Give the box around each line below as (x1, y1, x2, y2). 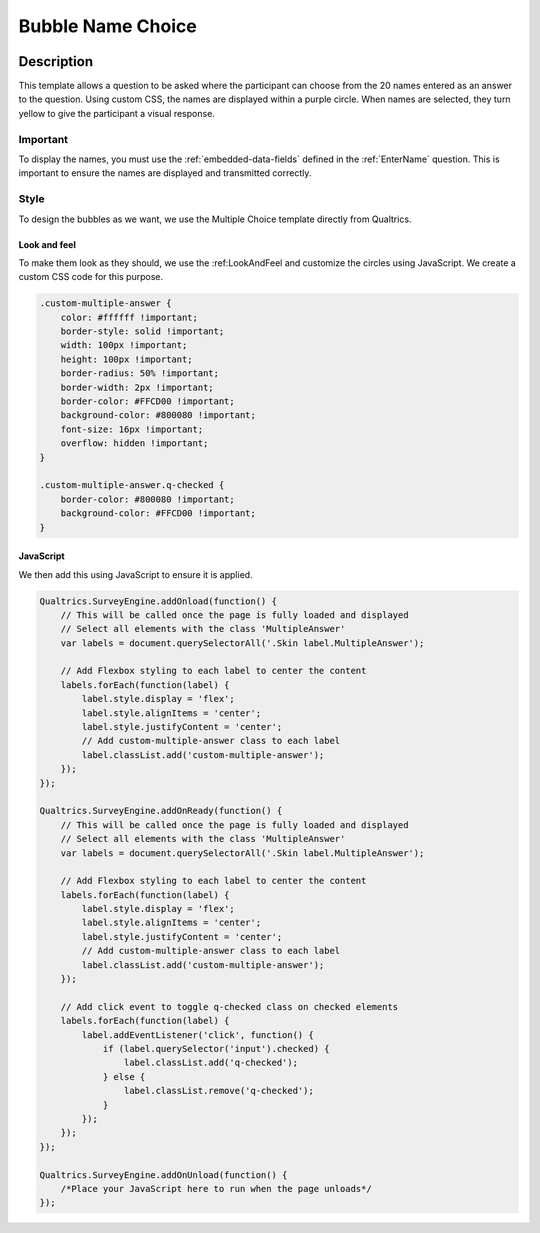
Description (18, 53, 94, 70)
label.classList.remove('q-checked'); (123, 1085, 314, 1097)
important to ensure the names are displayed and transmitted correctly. (18, 167, 312, 179)
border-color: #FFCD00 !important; (60, 396, 235, 407)
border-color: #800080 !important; (60, 493, 235, 505)
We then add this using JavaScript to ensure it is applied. (18, 568, 254, 580)
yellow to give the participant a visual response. (18, 107, 215, 119)
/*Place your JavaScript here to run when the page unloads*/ (60, 1183, 372, 1194)
